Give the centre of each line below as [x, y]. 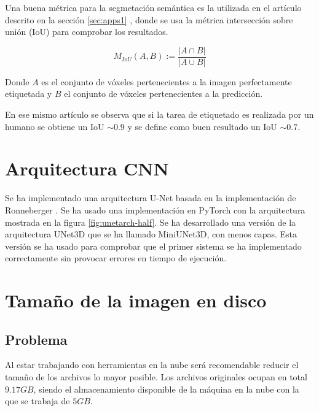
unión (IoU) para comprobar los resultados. [87, 32]
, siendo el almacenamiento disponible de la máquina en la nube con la [166, 389]
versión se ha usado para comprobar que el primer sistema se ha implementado [153, 246]
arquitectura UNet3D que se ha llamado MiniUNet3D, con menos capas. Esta [151, 234]
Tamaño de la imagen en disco [136, 300]
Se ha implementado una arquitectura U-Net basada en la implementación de [151, 198]
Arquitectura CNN [87, 168]
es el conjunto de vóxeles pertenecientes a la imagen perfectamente [167, 81]
